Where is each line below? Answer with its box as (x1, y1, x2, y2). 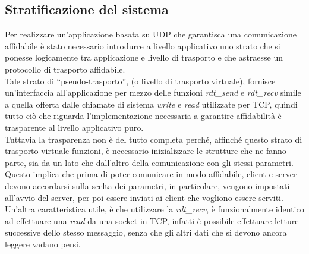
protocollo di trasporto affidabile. (5, 62, 125, 75)
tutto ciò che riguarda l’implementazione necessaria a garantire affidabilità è (5, 109, 282, 122)
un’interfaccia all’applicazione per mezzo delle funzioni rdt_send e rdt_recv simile (5, 86, 301, 99)
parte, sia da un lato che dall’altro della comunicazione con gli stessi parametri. (5, 156, 294, 168)
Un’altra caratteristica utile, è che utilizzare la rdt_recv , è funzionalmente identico (5, 203, 304, 215)
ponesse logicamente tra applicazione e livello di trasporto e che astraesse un (5, 51, 283, 64)
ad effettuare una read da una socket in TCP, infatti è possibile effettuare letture (5, 214, 299, 227)
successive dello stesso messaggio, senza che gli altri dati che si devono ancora (5, 226, 287, 239)
